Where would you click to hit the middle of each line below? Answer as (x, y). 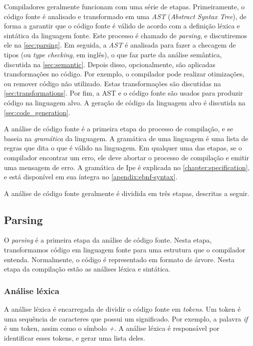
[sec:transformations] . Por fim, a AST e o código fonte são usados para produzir (124, 93)
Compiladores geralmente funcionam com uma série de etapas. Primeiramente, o (124, 6)
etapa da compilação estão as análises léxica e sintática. (87, 269)
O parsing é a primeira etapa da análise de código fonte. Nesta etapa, (108, 240)
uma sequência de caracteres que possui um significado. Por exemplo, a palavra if (126, 318)
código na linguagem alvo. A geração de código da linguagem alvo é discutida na (125, 102)
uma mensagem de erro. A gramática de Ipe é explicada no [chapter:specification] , (127, 167)
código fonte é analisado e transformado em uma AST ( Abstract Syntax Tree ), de (125, 16)
